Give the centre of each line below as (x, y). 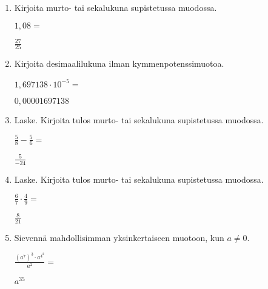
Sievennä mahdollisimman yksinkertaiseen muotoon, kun (119, 238)
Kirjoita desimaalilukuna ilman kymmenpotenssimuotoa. (119, 63)
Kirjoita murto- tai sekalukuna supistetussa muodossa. (116, 7)
